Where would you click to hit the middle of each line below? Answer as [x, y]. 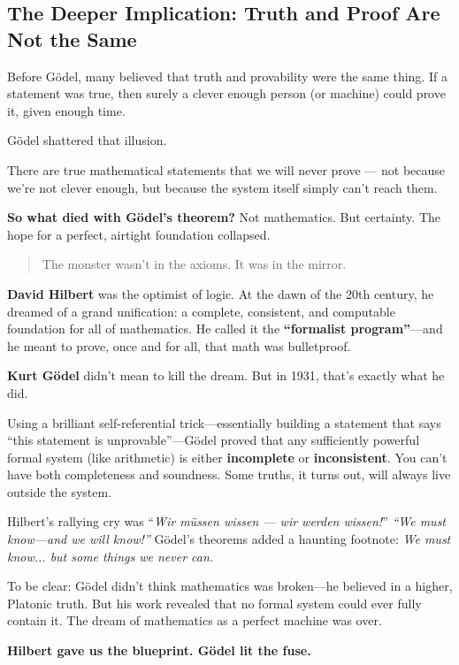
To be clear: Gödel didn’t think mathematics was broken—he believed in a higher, [230, 586]
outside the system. [60, 491]
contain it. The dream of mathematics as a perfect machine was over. [195, 620]
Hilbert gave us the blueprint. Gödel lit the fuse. [159, 650]
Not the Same [72, 38]
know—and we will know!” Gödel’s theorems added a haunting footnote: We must [229, 539]
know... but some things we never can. [111, 556]
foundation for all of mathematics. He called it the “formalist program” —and [225, 329]
